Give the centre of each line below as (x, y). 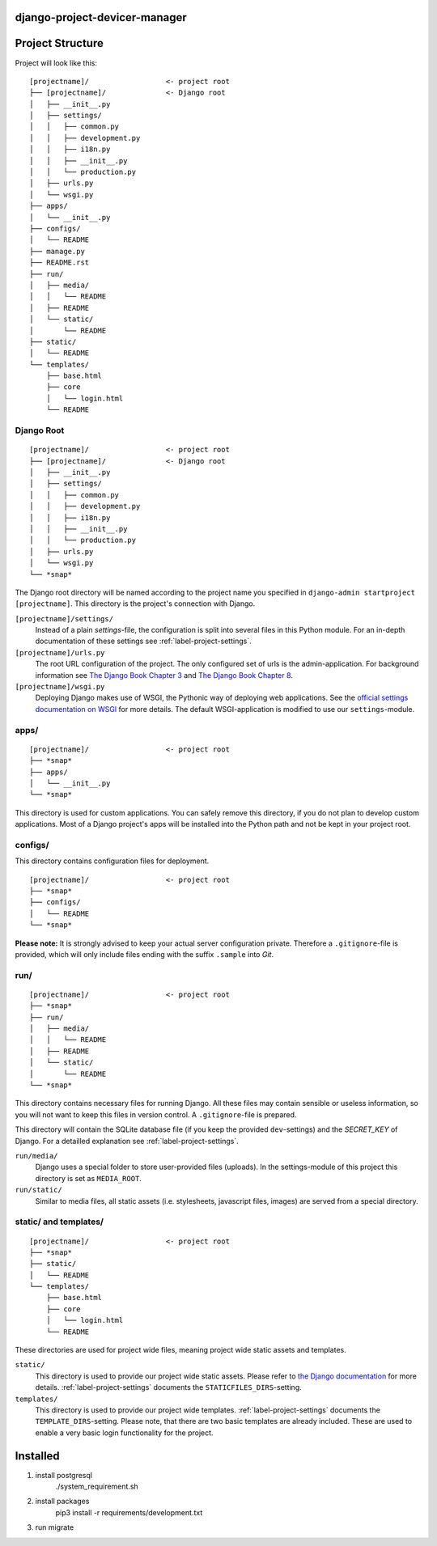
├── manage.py (57, 251)
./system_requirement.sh (97, 1487)
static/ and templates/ (59, 1222)
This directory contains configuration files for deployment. (112, 861)
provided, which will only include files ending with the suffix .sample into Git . (144, 954)
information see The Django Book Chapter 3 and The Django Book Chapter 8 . (164, 675)
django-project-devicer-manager (101, 17)
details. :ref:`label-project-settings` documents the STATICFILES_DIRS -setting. (169, 1387)
